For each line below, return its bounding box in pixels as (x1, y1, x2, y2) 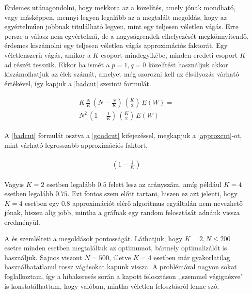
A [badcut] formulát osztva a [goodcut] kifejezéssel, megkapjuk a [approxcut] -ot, (4, 130, 242, 140)
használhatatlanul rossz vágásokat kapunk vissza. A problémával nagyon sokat (4, 262, 237, 272)
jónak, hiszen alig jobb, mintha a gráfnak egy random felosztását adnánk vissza (4, 207, 240, 217)
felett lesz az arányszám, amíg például (109, 179, 221, 189)
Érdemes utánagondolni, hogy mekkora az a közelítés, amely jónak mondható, (4, 2, 236, 12)
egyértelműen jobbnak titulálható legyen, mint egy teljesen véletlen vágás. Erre (4, 21, 239, 31)
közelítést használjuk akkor (148, 59, 228, 69)
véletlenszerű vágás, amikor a (4, 49, 91, 60)
